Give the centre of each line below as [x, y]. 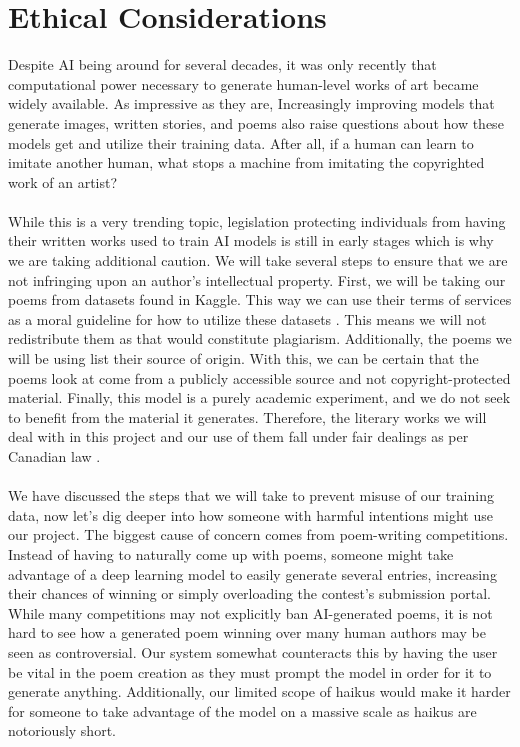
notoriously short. [62, 730]
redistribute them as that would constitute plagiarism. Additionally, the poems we [260, 338]
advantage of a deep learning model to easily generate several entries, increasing [252, 573]
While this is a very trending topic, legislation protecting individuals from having [257, 220]
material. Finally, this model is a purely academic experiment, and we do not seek [259, 397]
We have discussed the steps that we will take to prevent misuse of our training [251, 495]
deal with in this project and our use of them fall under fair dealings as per [238, 436]
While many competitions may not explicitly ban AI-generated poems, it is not [250, 612]
